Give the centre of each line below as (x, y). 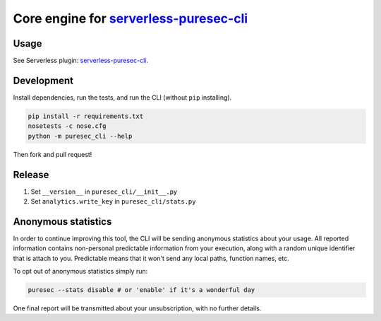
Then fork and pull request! (53, 154)
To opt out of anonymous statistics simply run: (80, 272)
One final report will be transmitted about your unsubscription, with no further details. (137, 308)
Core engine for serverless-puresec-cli (131, 18)
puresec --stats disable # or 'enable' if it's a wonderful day (141, 290)
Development (43, 80)
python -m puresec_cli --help (80, 136)
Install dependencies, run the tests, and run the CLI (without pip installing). (122, 97)
